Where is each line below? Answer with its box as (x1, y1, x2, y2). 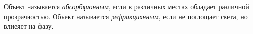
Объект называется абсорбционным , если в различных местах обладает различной (4, 1, 249, 11)
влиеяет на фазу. (4, 21, 54, 31)
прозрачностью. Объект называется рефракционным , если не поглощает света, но (4, 11, 248, 21)
